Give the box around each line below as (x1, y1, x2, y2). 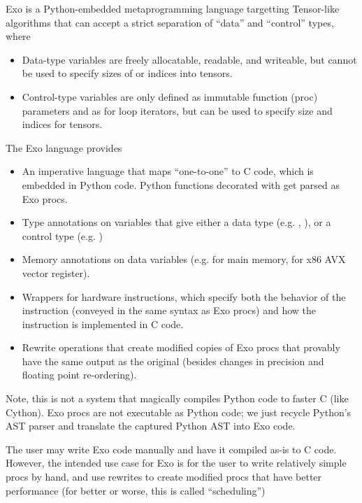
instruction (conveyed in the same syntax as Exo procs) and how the (22, 303, 317, 318)
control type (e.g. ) (22, 228, 103, 243)
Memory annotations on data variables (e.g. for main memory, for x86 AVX (22, 252, 346, 267)
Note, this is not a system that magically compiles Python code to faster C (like (6, 391, 349, 406)
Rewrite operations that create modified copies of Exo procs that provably (22, 340, 340, 355)
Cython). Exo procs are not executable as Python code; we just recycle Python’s (6, 404, 352, 419)
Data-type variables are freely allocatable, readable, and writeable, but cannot (22, 52, 357, 66)
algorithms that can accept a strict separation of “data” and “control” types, (6, 15, 334, 29)
